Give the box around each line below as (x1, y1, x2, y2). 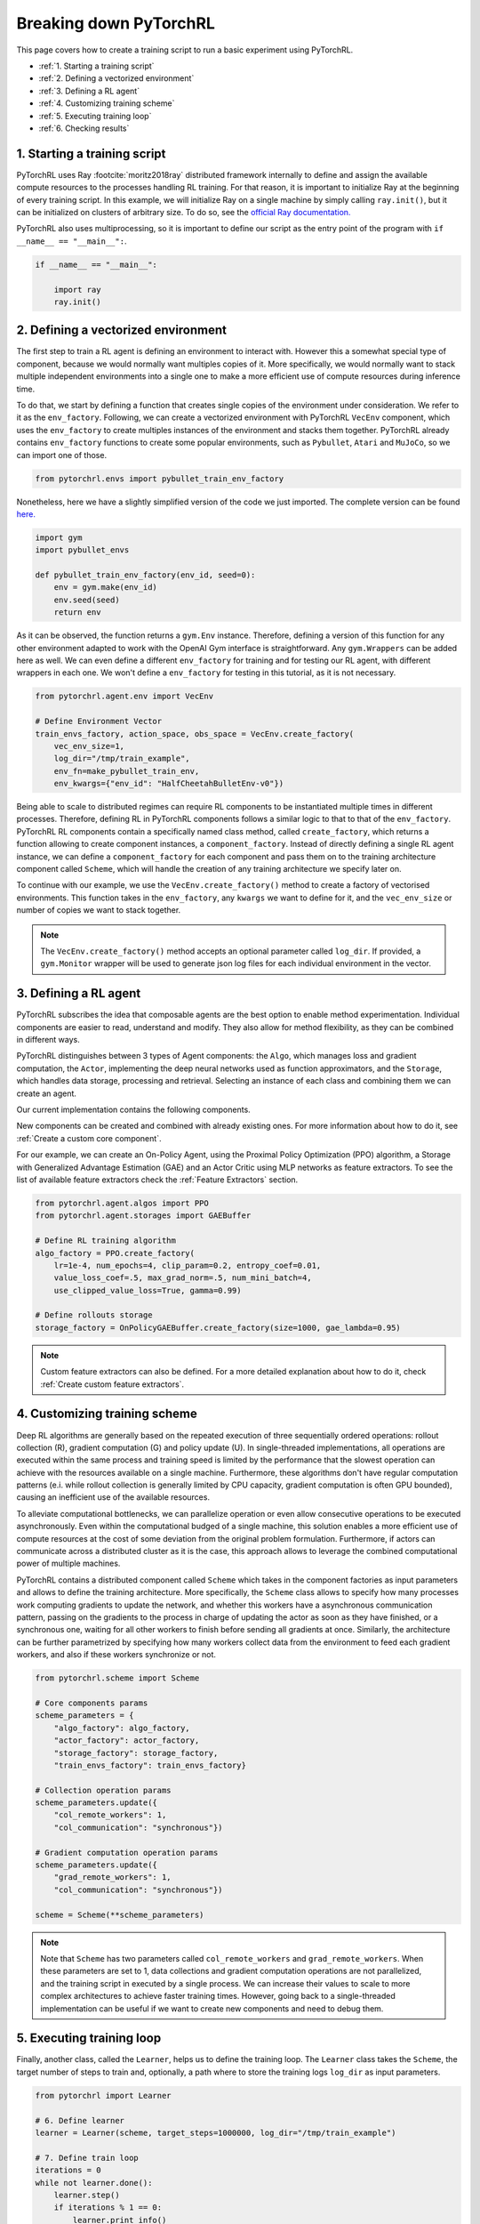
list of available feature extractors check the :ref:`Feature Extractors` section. (16, 1174, 299, 1185)
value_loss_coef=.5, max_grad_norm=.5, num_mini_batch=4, (53, 1273, 312, 1283)
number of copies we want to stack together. (16, 905, 181, 915)
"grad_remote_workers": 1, (53, 1873, 172, 1882)
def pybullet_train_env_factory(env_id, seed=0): (35, 570, 256, 580)
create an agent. (16, 1088, 77, 1099)
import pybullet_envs (35, 545, 130, 555)
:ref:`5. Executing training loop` (38, 110, 152, 121)
